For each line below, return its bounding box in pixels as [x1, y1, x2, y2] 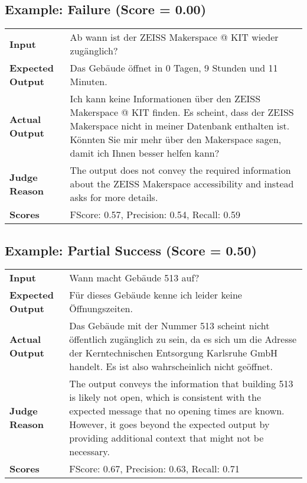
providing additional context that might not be [69, 431, 264, 445]
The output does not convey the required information [70, 163, 291, 177]
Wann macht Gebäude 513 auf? [69, 271, 200, 285]
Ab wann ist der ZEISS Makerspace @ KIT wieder [70, 30, 279, 44]
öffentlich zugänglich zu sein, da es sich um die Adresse [69, 332, 297, 346]
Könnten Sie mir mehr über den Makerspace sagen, [70, 132, 282, 147]
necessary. [69, 445, 110, 459]
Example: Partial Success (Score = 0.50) [5, 241, 257, 259]
